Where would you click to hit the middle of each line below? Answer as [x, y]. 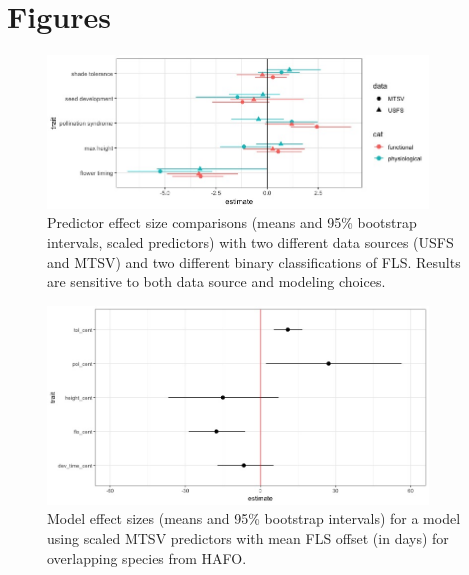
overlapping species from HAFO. [147, 557]
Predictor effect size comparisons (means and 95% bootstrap [232, 222]
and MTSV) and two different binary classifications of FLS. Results [254, 261]
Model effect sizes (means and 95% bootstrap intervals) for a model [254, 518]
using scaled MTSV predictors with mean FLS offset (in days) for [248, 538]
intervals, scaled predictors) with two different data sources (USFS [250, 242]
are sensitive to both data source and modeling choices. [216, 281]
